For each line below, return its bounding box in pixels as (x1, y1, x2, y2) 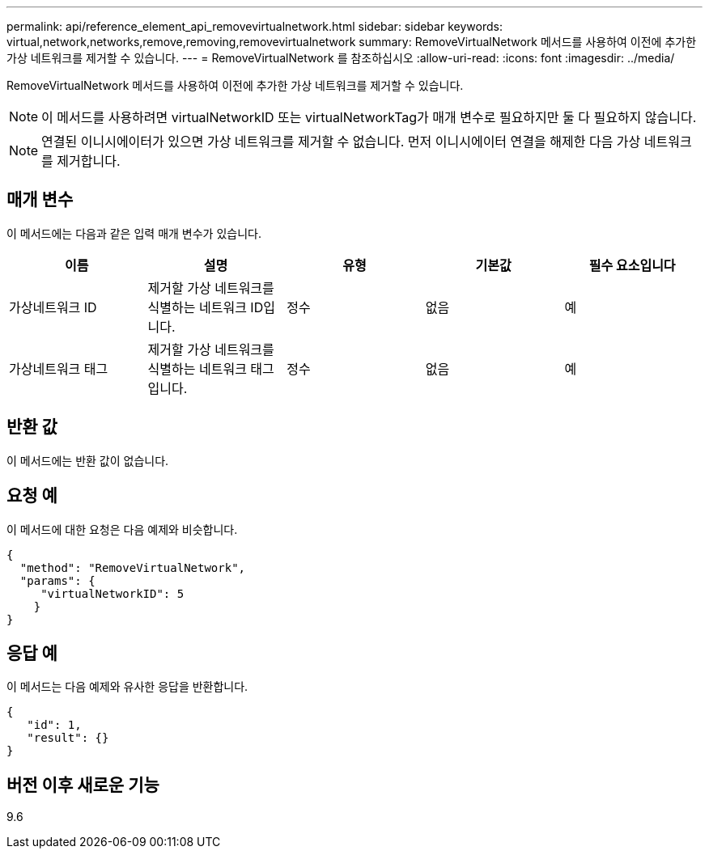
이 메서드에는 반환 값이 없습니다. (6, 453, 169, 468)
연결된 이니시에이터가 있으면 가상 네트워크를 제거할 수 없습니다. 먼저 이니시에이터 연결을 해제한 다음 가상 (41, 133, 641, 150)
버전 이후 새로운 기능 (6, 774, 159, 795)
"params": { (19, 574, 96, 587)
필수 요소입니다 (588, 256, 676, 273)
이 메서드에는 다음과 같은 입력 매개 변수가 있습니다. (6, 226, 261, 240)
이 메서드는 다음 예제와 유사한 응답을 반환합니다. (6, 679, 248, 694)
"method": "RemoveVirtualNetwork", (19, 561, 246, 574)
